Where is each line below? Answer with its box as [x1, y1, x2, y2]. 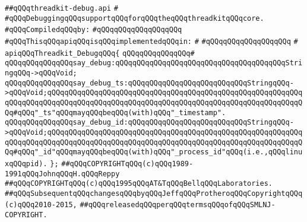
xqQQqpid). [5, 159, 48, 168]
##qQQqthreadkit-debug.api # [5, 4, 118, 12]
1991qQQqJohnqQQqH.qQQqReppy [5, 169, 120, 178]
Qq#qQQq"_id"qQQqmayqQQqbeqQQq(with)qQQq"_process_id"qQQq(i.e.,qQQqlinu [5, 148, 303, 157]
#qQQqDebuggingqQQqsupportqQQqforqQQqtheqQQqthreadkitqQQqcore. [5, 14, 264, 23]
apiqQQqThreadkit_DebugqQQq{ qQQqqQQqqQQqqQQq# [5, 49, 195, 58]
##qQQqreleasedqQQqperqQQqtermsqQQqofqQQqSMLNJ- [80, 201, 276, 210]
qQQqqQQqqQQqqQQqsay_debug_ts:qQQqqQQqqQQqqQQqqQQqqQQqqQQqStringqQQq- [5, 78, 294, 87]
